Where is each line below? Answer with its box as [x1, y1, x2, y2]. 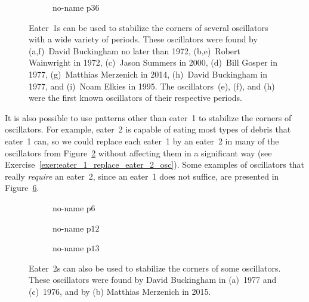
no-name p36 [52, 1, 100, 13]
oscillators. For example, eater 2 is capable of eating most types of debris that [5, 123, 291, 135]
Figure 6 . [5, 181, 39, 194]
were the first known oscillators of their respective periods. [29, 91, 242, 104]
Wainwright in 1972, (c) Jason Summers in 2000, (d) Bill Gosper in [29, 56, 277, 69]
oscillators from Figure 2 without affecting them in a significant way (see [5, 146, 272, 159]
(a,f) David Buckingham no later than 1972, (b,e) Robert [29, 44, 240, 57]
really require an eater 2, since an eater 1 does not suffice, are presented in [5, 170, 279, 182]
